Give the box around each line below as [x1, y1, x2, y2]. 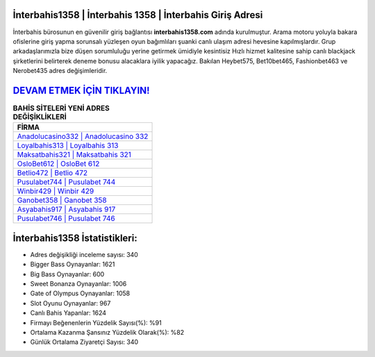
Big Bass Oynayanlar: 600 [30, 269, 105, 278]
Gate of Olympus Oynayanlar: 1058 [30, 289, 131, 298]
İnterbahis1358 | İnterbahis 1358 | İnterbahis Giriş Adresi [12, 9, 263, 21]
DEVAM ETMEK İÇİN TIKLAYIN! [12, 84, 150, 97]
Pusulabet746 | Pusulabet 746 [17, 214, 115, 224]
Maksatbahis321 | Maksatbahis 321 [17, 150, 132, 160]
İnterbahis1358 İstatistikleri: [12, 232, 138, 244]
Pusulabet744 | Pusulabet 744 [17, 177, 116, 187]
